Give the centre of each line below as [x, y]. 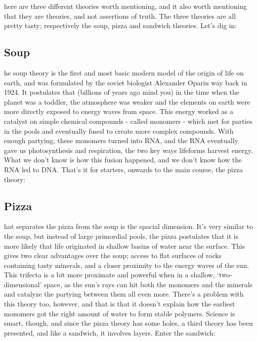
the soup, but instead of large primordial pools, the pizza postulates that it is [121, 236]
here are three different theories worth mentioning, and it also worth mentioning [126, 6]
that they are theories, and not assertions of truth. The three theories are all [120, 16]
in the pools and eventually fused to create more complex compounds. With [119, 131]
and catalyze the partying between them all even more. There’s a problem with [124, 294]
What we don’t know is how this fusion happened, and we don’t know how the [123, 160]
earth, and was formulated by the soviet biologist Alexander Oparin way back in [126, 82]
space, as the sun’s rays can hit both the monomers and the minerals [148, 284]
